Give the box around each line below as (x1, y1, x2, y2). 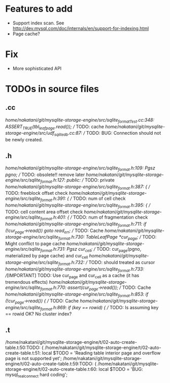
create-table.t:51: (5, 350, 41, 356)
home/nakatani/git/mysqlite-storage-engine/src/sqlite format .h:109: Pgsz (5, 165, 156, 172)
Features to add (5, 3, 73, 15)
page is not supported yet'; (5, 356, 62, 362)
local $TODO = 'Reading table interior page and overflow (42, 350, 161, 356)
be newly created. (5, 137, 43, 143)
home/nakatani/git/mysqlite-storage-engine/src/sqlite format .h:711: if (5, 221, 147, 228)
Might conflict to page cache (5, 241, 66, 247)
